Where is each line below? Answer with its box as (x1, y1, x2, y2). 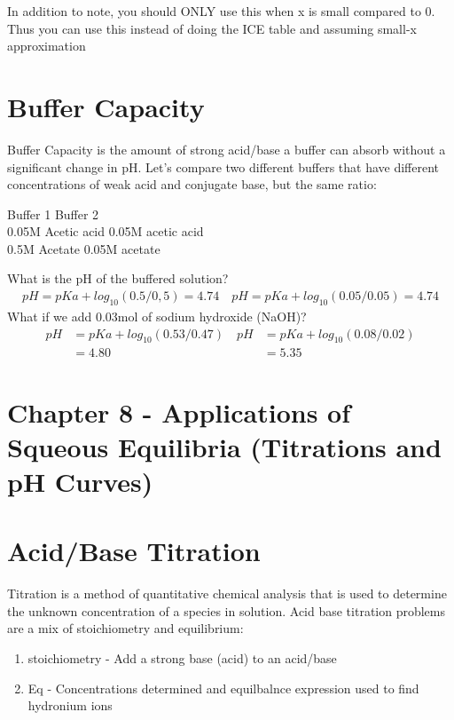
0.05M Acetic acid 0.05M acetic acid (7, 222, 204, 241)
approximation (7, 36, 86, 55)
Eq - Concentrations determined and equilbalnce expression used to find (27, 678, 419, 697)
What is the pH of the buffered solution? (7, 269, 229, 288)
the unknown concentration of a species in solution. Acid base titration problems (7, 601, 446, 620)
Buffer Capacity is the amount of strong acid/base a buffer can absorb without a (7, 139, 446, 158)
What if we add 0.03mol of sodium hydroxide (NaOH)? (7, 306, 307, 325)
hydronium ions (27, 696, 113, 715)
